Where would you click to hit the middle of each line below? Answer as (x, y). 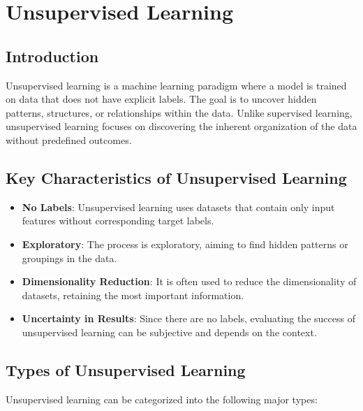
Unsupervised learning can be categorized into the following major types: (162, 399)
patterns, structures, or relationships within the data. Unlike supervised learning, (179, 112)
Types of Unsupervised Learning (126, 369)
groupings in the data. (69, 258)
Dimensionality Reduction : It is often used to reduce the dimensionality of (189, 281)
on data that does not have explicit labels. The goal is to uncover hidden (161, 99)
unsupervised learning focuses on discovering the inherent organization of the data (181, 126)
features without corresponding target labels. (118, 221)
